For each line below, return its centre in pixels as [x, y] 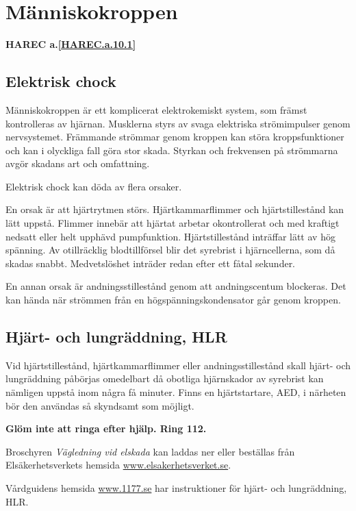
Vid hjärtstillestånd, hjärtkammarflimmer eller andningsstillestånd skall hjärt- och [178, 365]
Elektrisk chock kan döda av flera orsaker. [94, 186]
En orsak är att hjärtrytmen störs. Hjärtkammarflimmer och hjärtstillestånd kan [175, 209]
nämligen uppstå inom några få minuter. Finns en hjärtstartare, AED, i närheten [176, 392]
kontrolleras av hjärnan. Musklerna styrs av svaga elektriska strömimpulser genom [178, 123]
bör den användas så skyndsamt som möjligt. [100, 405]
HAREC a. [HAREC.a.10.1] [71, 44]
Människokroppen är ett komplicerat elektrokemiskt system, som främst [156, 109]
